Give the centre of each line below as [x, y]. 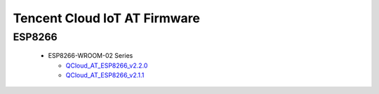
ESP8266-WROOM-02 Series [91, 56]
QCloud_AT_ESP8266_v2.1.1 [105, 75]
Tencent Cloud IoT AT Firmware [106, 18]
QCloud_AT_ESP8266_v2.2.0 [107, 65]
